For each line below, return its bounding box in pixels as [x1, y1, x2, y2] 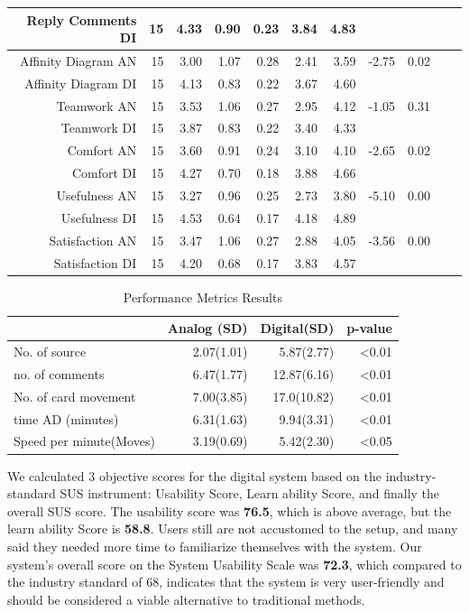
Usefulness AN [56, 186, 137, 204]
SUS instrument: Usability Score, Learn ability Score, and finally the [60, 484, 440, 503]
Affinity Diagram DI [24, 73, 137, 92]
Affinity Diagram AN [19, 51, 137, 70]
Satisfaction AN [49, 230, 137, 249]
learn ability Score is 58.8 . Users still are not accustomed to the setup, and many [7, 519, 458, 538]
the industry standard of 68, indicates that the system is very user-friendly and [7, 572, 445, 591]
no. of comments [14, 364, 105, 383]
